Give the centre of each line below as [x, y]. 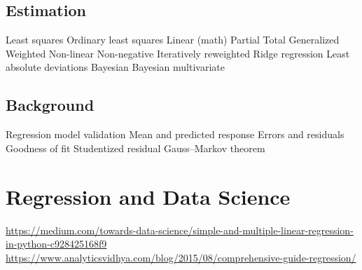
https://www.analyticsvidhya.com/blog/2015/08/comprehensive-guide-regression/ [181, 257]
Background [50, 105]
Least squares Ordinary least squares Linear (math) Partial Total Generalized [173, 40]
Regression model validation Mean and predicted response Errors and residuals [175, 134]
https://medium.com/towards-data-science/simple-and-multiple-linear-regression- [180, 230]
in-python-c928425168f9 [56, 244]
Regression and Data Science [148, 196]
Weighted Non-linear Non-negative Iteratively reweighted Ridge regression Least [178, 53]
